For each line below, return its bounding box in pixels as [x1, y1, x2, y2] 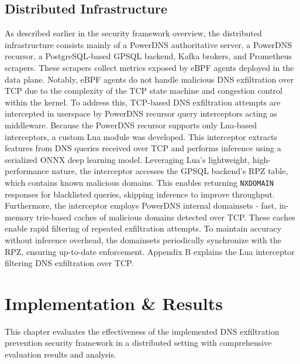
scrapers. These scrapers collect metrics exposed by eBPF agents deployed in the [5, 61, 294, 73]
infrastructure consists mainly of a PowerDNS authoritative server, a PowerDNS [5, 38, 292, 50]
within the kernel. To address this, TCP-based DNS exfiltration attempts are [5, 96, 281, 108]
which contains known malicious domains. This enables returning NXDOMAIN [5, 176, 274, 188]
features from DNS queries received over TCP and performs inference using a [5, 142, 281, 154]
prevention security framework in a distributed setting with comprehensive [5, 336, 272, 349]
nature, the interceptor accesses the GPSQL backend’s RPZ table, [51, 165, 288, 177]
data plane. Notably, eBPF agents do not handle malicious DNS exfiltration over [5, 73, 294, 85]
